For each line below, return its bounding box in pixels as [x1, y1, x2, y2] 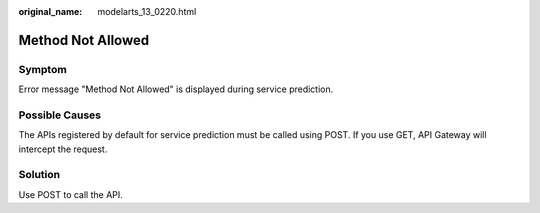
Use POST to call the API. [18, 188, 124, 200]
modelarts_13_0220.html [97, 6, 197, 17]
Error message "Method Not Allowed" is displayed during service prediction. [18, 83, 334, 95]
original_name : [18, 6, 83, 17]
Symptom [18, 62, 67, 76]
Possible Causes [18, 108, 102, 122]
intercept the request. [18, 143, 108, 155]
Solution [18, 168, 61, 182]
